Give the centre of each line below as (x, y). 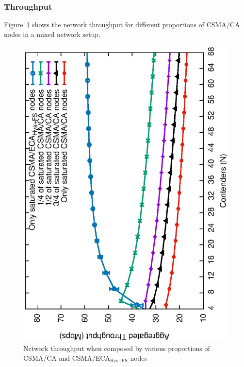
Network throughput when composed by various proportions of (117, 348)
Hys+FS (119, 361)
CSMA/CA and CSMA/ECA (67, 358)
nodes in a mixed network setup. (52, 34)
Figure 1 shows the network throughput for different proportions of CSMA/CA (122, 25)
